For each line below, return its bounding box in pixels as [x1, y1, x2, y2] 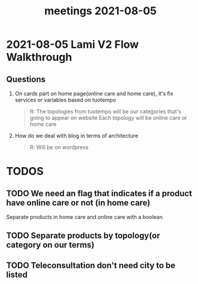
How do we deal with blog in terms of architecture [14, 132, 139, 139]
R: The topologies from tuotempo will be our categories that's [29, 108, 181, 115]
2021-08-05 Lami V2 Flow [6, 38, 139, 51]
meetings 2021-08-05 [44, 4, 157, 18]
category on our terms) [6, 240, 95, 250]
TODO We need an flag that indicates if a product [6, 188, 193, 198]
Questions [6, 74, 46, 84]
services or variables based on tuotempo [14, 97, 117, 103]
